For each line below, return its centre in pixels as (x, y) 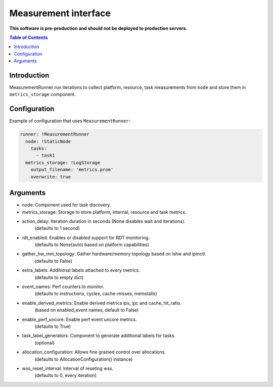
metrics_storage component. (42, 94)
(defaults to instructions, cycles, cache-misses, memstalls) (96, 294)
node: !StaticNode (48, 141)
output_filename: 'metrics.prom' (72, 170)
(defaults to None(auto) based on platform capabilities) (92, 245)
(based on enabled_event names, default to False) (87, 310)
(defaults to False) (54, 261)
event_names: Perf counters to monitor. (63, 287)
